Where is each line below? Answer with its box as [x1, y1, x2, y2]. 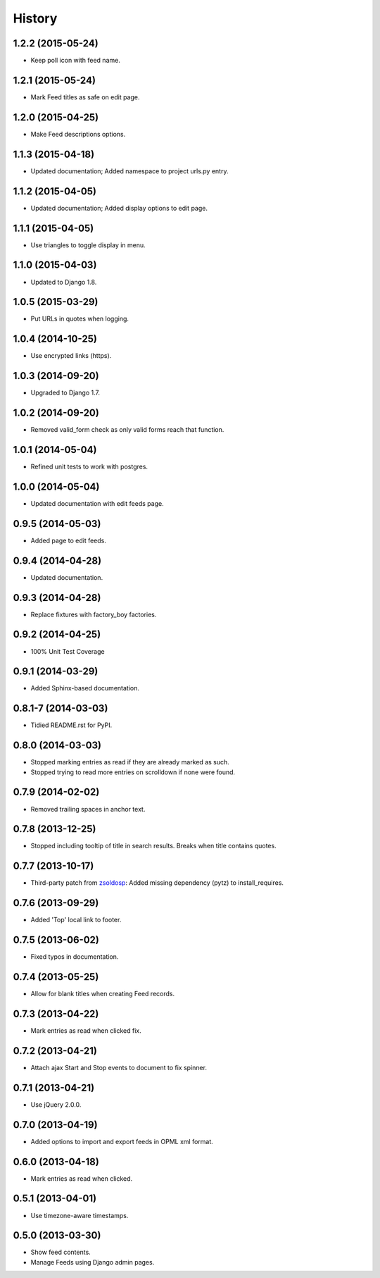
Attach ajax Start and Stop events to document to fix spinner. [30, 1063, 208, 1072]
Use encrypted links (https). [30, 352, 112, 360]
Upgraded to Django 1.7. [30, 388, 101, 397]
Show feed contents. [30, 1248, 91, 1257]
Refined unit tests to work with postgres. [30, 462, 148, 471]
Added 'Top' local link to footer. [30, 916, 122, 924]
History [13, 11, 58, 26]
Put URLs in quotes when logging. [30, 314, 129, 323]
